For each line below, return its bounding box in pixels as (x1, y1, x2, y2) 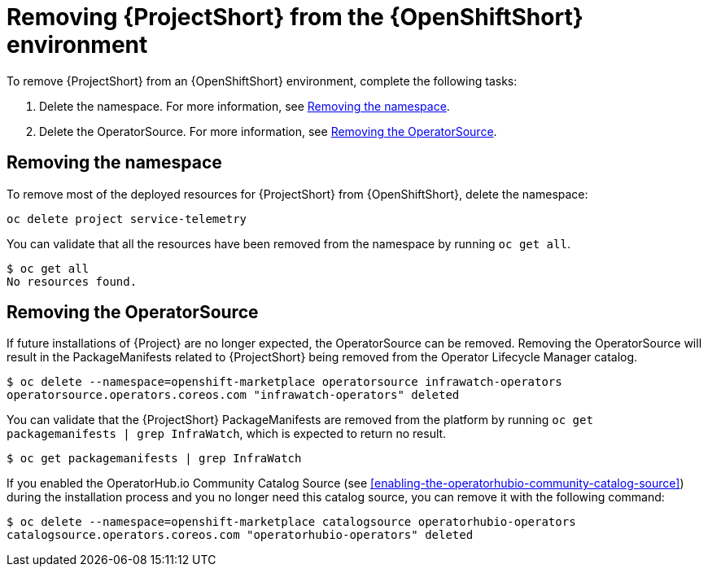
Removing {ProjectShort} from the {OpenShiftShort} (7, 3, 583, 31)
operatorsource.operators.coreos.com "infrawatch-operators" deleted (7, 388, 460, 402)
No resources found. (7, 274, 138, 288)
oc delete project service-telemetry (7, 212, 247, 225)
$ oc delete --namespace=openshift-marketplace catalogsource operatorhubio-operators (7, 515, 576, 529)
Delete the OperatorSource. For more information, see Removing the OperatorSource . (39, 124, 497, 138)
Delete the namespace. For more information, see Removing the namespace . (39, 98, 450, 113)
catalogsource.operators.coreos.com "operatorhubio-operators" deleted (7, 528, 474, 542)
